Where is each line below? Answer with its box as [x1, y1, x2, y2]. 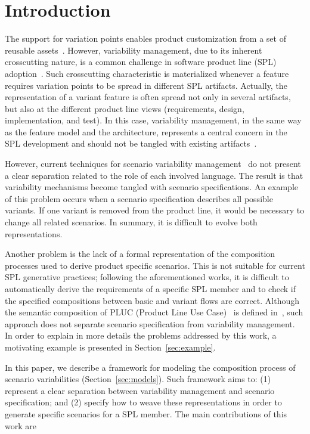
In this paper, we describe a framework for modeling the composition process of [5, 361, 296, 373]
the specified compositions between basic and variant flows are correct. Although [5, 294, 300, 306]
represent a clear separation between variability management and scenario [5, 384, 275, 396]
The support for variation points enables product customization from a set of [5, 32, 286, 45]
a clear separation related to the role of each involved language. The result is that [5, 169, 303, 181]
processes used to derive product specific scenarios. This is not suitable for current [5, 259, 305, 271]
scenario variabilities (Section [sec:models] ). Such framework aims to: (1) [5, 373, 271, 385]
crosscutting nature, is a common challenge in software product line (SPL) [5, 55, 277, 68]
